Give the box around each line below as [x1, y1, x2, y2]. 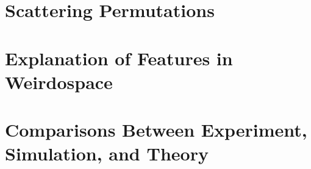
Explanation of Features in [5, 45, 233, 70]
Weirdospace [5, 69, 113, 94]
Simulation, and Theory [5, 141, 209, 166]
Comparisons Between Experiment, [5, 117, 307, 142]
